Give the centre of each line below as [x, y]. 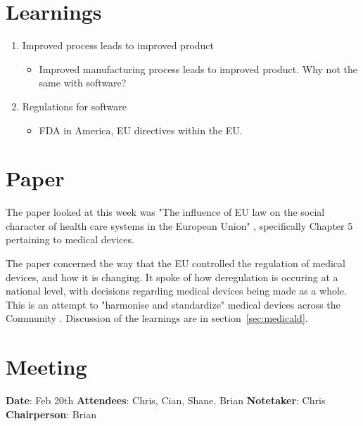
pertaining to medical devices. [70, 239]
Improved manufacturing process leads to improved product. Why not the [198, 69]
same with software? [83, 83]
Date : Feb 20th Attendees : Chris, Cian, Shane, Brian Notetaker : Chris [166, 400]
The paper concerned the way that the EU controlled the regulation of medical [176, 263]
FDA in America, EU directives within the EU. [141, 130]
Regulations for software [75, 106]
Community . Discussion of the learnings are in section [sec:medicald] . [157, 318]
